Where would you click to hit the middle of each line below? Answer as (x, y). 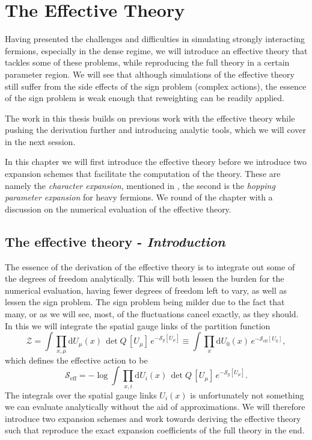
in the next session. (40, 141)
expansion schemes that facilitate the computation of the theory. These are (143, 174)
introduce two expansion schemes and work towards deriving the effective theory (153, 418)
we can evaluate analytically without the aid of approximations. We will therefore (155, 407)
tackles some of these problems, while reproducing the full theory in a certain (147, 62)
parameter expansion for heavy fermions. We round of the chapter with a (139, 197)
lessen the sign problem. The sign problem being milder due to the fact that (145, 302)
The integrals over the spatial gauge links (81, 395)
